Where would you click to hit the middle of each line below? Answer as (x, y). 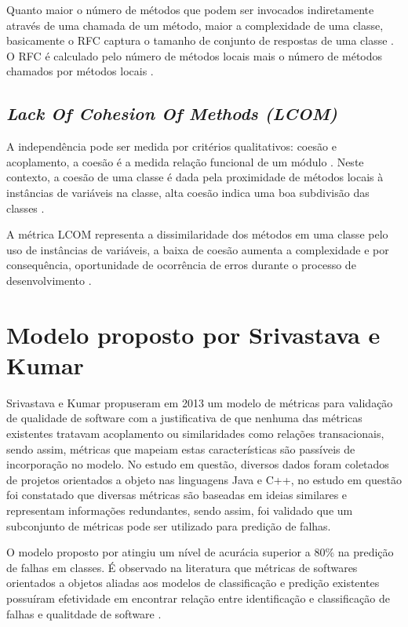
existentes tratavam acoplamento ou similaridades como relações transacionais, (195, 434)
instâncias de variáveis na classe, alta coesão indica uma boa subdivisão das (188, 192)
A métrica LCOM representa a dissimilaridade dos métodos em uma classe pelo (197, 234)
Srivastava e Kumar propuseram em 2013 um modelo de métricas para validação (200, 402)
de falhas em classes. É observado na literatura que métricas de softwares (182, 567)
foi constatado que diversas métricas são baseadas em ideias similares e (177, 495)
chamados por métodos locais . (80, 71)
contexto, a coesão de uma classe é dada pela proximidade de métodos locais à (195, 177)
